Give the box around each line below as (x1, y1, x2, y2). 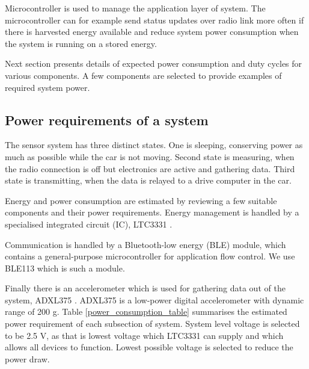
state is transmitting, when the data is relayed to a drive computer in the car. (5, 174, 292, 187)
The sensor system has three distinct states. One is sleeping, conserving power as (5, 138, 303, 151)
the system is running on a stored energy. (5, 37, 157, 49)
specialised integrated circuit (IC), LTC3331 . (5, 217, 173, 230)
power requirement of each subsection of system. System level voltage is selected (5, 317, 300, 330)
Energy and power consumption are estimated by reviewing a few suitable (5, 194, 277, 206)
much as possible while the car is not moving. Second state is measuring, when (5, 150, 295, 163)
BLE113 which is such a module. (5, 261, 125, 274)
